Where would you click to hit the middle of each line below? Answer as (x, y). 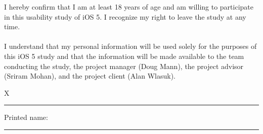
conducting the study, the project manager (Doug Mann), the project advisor (124, 66)
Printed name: (26, 117)
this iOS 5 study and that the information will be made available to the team (124, 56)
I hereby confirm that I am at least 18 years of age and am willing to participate (129, 7)
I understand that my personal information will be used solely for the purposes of (130, 46)
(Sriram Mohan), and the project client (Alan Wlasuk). (90, 76)
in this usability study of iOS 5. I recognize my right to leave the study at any (125, 16)
